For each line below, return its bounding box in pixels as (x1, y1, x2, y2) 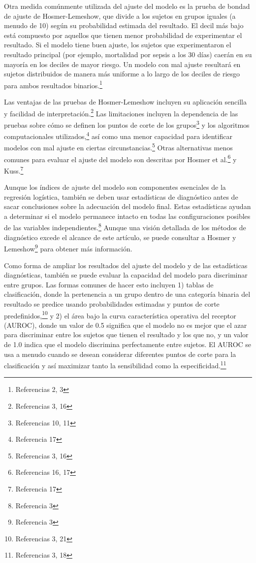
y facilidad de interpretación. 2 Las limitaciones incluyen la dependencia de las (4, 106, 238, 118)
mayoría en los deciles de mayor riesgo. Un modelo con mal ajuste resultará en (4, 59, 241, 69)
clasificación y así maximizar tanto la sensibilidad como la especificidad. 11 (4, 359, 226, 370)
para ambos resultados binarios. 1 (4, 78, 102, 90)
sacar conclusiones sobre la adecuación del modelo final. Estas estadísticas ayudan (4, 201, 251, 211)
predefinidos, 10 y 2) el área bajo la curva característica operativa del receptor (4, 309, 236, 320)
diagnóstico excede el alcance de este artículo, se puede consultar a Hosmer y (4, 232, 236, 242)
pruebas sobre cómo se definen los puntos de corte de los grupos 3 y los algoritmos (4, 118, 250, 130)
